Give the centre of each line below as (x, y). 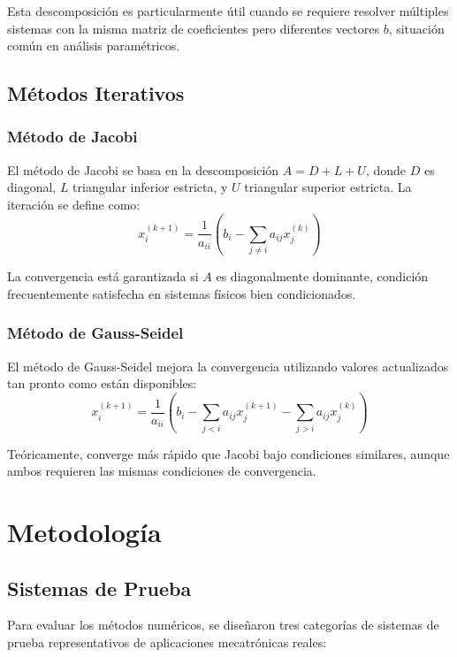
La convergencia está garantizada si (103, 276)
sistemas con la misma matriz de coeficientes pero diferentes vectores (193, 28)
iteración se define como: (74, 204)
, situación (416, 28)
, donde (385, 169)
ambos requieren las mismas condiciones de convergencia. (162, 471)
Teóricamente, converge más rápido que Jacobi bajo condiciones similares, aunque (228, 453)
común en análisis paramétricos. (94, 46)
